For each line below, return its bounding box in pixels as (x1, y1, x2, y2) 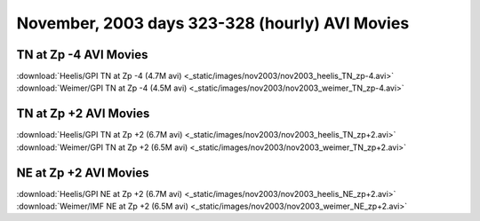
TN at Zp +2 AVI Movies (16, 107, 150, 122)
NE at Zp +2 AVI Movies (16, 165, 149, 180)
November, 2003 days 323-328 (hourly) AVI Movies (16, 13, 410, 33)
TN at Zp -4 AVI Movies (16, 47, 148, 62)
